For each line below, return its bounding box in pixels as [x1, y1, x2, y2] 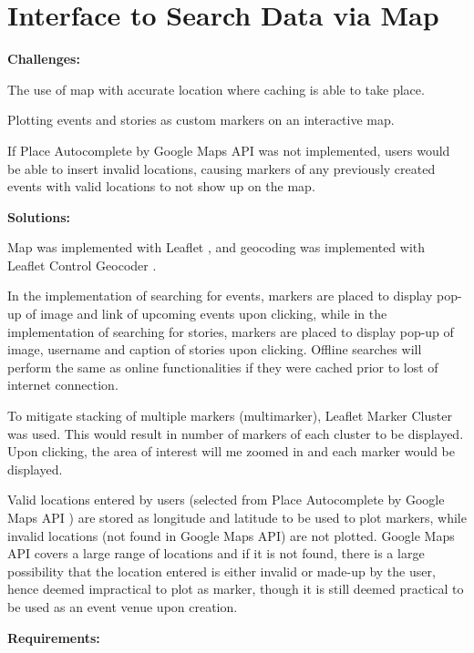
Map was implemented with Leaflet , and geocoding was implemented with [7, 238, 426, 257]
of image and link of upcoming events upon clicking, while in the [26, 304, 387, 323]
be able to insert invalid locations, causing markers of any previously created [7, 158, 436, 178]
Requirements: [7, 627, 100, 647]
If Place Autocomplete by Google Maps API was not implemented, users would [7, 140, 450, 159]
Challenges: [7, 49, 80, 68]
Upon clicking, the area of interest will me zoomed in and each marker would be [7, 442, 455, 461]
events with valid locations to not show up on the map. [7, 177, 315, 196]
